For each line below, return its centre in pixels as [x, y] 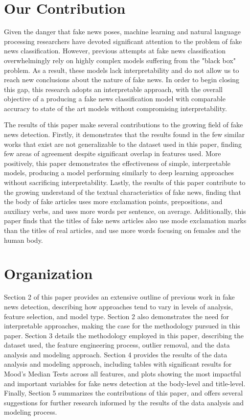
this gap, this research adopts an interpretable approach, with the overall [114, 89]
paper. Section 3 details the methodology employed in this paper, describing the [124, 335]
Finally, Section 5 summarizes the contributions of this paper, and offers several [124, 393]
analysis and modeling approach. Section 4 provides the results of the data [116, 354]
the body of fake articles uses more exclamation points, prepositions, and [113, 201]
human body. [23, 240]
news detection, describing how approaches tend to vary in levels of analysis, [119, 306]
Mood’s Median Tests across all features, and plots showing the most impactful [123, 374]
